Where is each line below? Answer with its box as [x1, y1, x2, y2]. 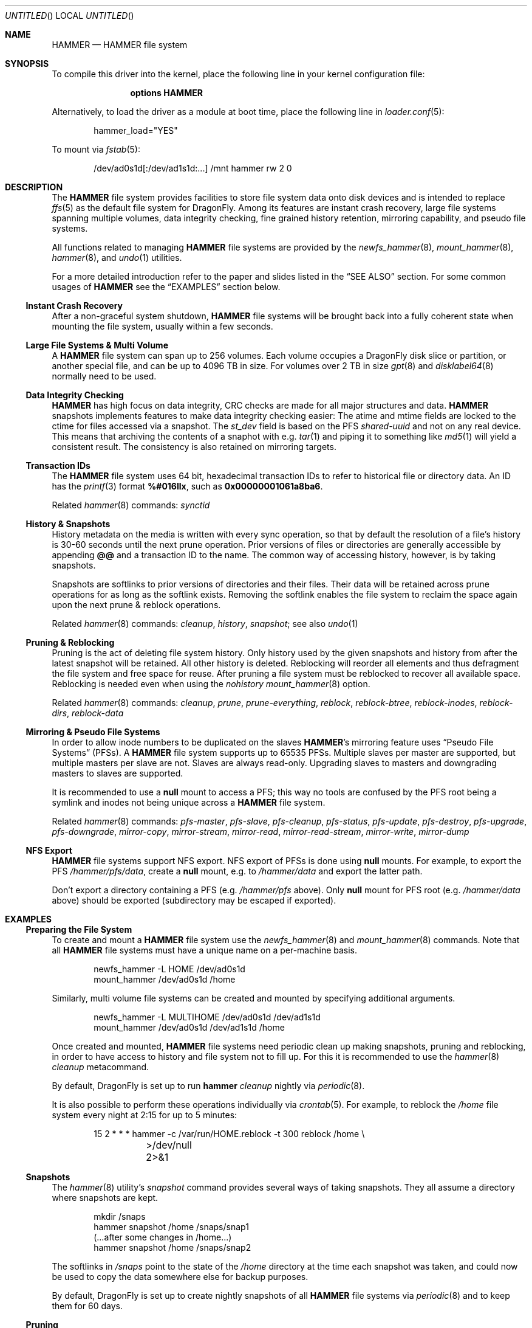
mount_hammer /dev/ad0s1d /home [94, 974, 236, 984]
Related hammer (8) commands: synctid [52, 500, 210, 510]
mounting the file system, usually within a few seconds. [52, 321, 273, 331]
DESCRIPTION [5, 182, 63, 192]
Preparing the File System [26, 924, 132, 935]
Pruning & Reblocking [26, 637, 115, 648]
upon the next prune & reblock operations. [52, 600, 221, 610]
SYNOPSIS [5, 58, 49, 69]
